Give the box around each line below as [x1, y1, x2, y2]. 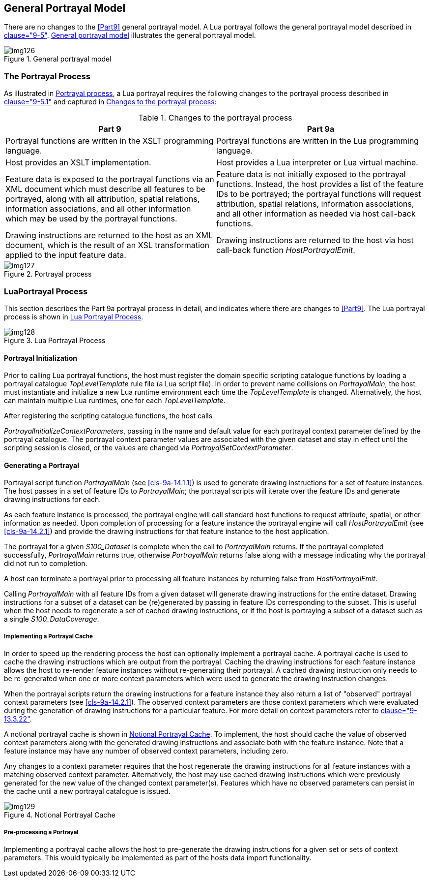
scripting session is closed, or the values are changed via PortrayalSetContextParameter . [4, 443, 293, 452]
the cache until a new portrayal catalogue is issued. [4, 787, 171, 796]
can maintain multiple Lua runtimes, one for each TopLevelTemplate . [4, 396, 226, 405]
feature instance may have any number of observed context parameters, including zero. [4, 747, 288, 755]
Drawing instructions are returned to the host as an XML [5, 230, 213, 241]
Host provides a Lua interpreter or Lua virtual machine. [216, 157, 418, 168]
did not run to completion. [4, 559, 87, 568]
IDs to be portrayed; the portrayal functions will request [216, 189, 421, 199]
